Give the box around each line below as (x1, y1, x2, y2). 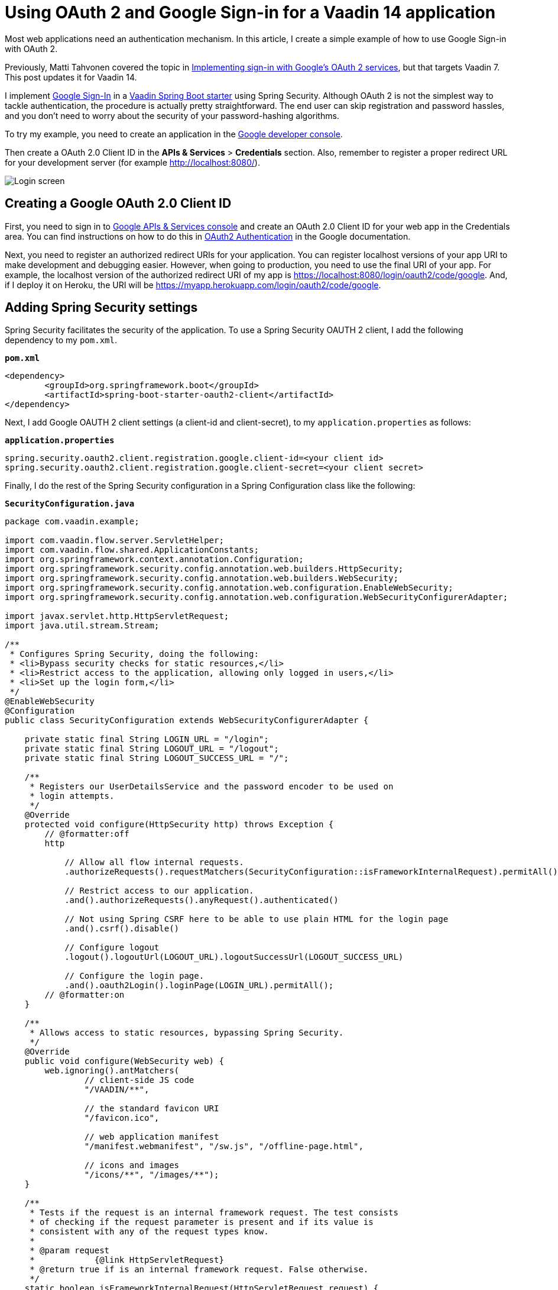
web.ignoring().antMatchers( (44, 1066, 180, 1076)
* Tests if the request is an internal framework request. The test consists (30, 1208, 398, 1218)
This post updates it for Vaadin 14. (5, 72, 137, 82)
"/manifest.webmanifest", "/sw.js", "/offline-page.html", (84, 1141, 364, 1152)
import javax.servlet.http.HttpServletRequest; (5, 611, 229, 621)
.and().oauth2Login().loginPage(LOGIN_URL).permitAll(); (64, 981, 334, 991)
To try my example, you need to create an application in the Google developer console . (5, 128, 343, 139)
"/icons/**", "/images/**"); (84, 1170, 219, 1180)
